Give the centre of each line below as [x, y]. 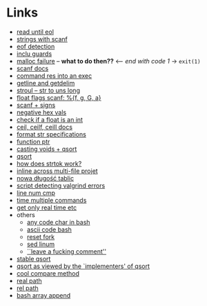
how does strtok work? [49, 163]
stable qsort [33, 258]
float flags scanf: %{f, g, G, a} [59, 97]
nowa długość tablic [45, 178]
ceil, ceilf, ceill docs [45, 127]
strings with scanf [42, 39]
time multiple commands [51, 200]
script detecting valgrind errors [61, 185]
